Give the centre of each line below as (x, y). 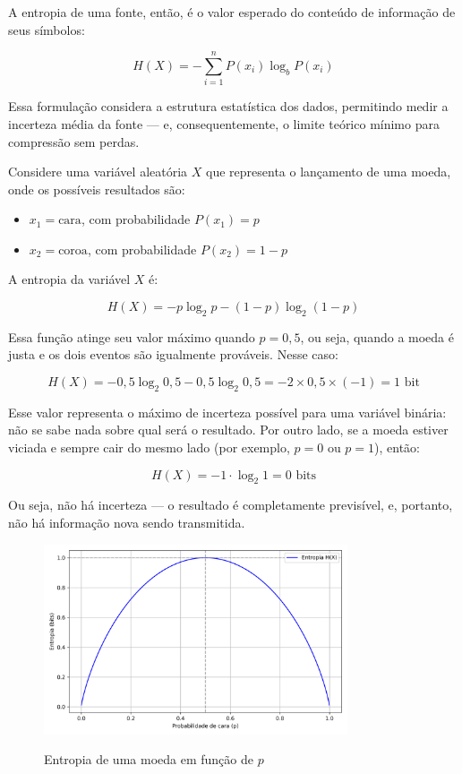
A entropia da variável (69, 279)
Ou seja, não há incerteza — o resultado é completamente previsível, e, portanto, (231, 505)
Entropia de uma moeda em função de (149, 759)
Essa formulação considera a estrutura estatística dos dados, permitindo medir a (228, 106)
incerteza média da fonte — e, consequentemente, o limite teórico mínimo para (224, 123)
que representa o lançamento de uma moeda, (329, 172)
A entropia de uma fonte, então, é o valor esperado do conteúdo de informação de (232, 12)
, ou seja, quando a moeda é (377, 336)
